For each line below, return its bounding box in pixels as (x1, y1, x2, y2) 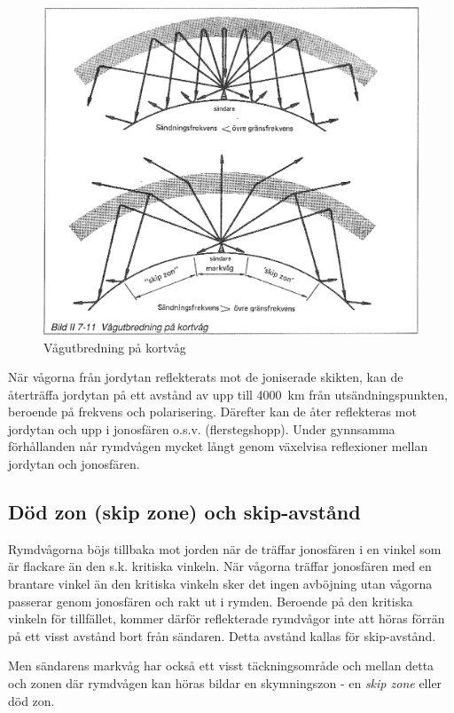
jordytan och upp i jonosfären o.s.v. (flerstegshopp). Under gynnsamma (8, 419, 395, 438)
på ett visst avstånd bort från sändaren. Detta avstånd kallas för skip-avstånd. (8, 626, 436, 645)
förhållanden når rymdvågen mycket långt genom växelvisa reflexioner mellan (8, 437, 428, 456)
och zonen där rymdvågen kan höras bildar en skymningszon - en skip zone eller (8, 674, 442, 693)
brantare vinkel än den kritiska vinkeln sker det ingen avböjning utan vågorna (8, 574, 433, 593)
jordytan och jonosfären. (8, 455, 140, 473)
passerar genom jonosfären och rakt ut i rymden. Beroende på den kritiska (8, 591, 413, 610)
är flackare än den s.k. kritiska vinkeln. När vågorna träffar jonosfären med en (8, 557, 432, 575)
